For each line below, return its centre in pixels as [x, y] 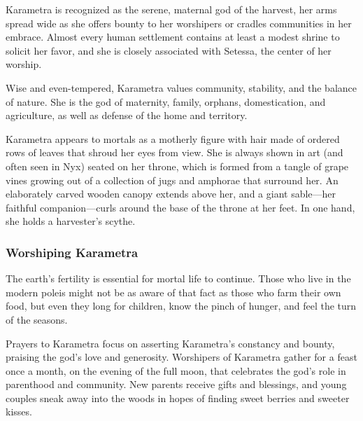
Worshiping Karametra [72, 252]
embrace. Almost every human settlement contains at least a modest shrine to [173, 37]
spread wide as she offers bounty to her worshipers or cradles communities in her [179, 23]
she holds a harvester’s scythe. [71, 221]
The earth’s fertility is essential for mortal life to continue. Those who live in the [178, 278]
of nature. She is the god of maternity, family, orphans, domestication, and [166, 101]
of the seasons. [37, 319]
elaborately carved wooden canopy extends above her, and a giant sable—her [171, 194]
